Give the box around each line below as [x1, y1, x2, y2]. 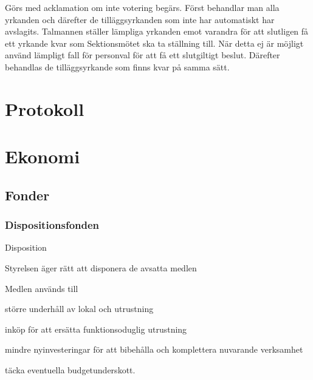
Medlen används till [5, 282, 78, 294]
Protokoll [5, 96, 84, 121]
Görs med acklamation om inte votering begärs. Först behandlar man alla [5, 1, 280, 13]
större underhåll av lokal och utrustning [5, 302, 154, 315]
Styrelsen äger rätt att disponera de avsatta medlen [5, 261, 197, 274]
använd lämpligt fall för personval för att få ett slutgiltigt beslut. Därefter [5, 49, 280, 61]
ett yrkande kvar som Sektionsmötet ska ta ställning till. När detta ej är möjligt [5, 36, 304, 49]
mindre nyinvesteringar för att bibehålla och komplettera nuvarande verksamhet [5, 343, 303, 356]
